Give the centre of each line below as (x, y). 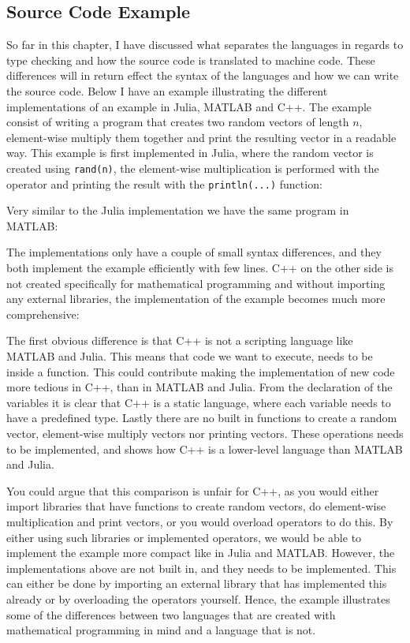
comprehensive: (43, 314)
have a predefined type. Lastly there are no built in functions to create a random (202, 418)
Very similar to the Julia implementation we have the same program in (178, 210)
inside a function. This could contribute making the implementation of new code (201, 371)
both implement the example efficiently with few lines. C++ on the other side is (200, 268)
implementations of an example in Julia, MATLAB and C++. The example (189, 106)
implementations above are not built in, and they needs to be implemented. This (201, 568)
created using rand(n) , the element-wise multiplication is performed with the (193, 168)
